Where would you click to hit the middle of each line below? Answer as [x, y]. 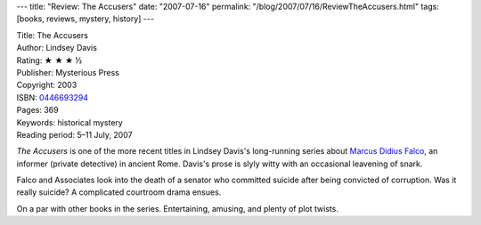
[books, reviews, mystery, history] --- [86, 19]
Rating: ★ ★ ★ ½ [49, 60]
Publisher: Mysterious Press [68, 72]
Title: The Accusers [53, 35]
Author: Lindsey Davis [57, 48]
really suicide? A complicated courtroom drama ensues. [119, 192]
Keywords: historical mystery [70, 122]
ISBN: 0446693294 [53, 97]
